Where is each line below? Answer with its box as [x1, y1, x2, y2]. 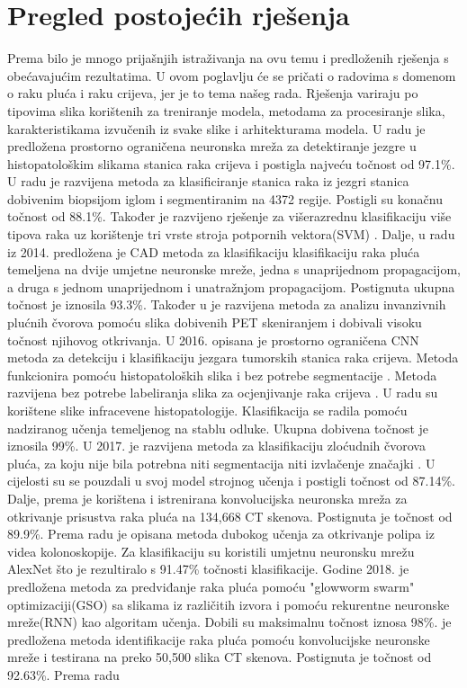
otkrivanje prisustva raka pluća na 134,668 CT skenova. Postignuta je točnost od [7, 506, 453, 525]
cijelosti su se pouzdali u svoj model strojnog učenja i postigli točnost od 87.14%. [7, 471, 455, 490]
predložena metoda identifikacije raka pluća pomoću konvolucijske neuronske [7, 630, 430, 648]
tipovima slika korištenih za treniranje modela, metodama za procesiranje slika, [7, 101, 445, 120]
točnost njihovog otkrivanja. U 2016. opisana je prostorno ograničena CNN [7, 330, 419, 349]
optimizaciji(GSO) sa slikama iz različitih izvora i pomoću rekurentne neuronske [7, 594, 450, 613]
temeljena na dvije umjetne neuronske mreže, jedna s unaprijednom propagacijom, [7, 260, 461, 279]
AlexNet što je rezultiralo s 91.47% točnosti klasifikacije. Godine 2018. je [7, 559, 409, 578]
